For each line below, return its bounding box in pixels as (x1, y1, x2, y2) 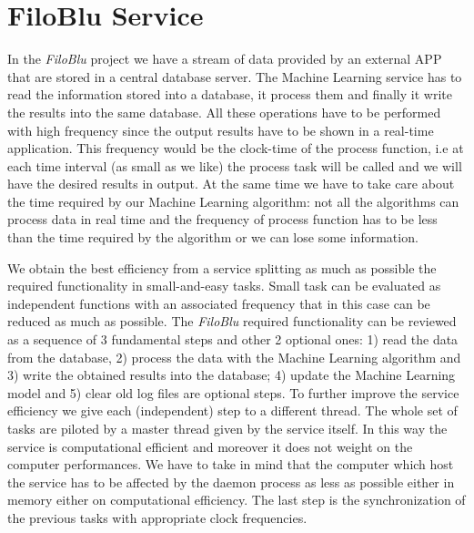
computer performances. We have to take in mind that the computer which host (7, 455, 454, 474)
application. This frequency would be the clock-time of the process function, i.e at (7, 138, 464, 158)
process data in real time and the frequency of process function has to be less (7, 210, 438, 229)
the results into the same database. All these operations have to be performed (7, 102, 441, 121)
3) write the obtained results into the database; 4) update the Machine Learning (7, 365, 456, 384)
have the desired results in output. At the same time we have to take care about (7, 174, 455, 193)
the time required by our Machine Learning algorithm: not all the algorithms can (7, 191, 459, 210)
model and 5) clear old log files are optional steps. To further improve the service (7, 383, 459, 402)
